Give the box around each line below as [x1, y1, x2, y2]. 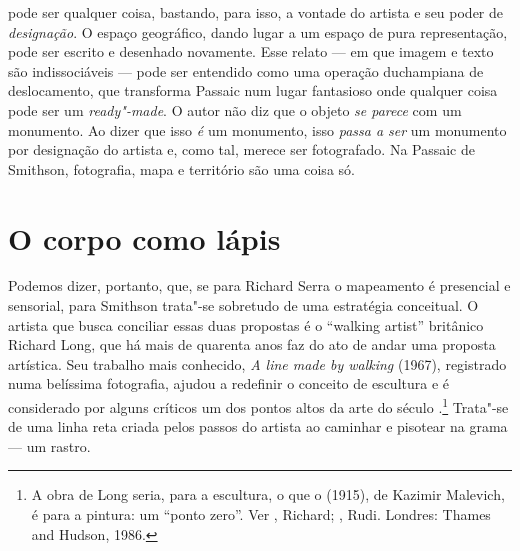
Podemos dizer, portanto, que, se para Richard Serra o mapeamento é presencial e [8, 275, 511, 296]
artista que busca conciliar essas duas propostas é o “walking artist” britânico [8, 314, 484, 335]
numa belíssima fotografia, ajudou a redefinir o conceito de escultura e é [8, 373, 449, 394]
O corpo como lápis [8, 217, 281, 258]
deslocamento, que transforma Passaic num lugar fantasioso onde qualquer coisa [8, 80, 498, 101]
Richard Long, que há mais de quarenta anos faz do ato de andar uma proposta [8, 334, 496, 355]
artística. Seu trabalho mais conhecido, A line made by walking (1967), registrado [8, 353, 507, 374]
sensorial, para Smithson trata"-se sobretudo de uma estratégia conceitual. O [8, 295, 479, 316]
